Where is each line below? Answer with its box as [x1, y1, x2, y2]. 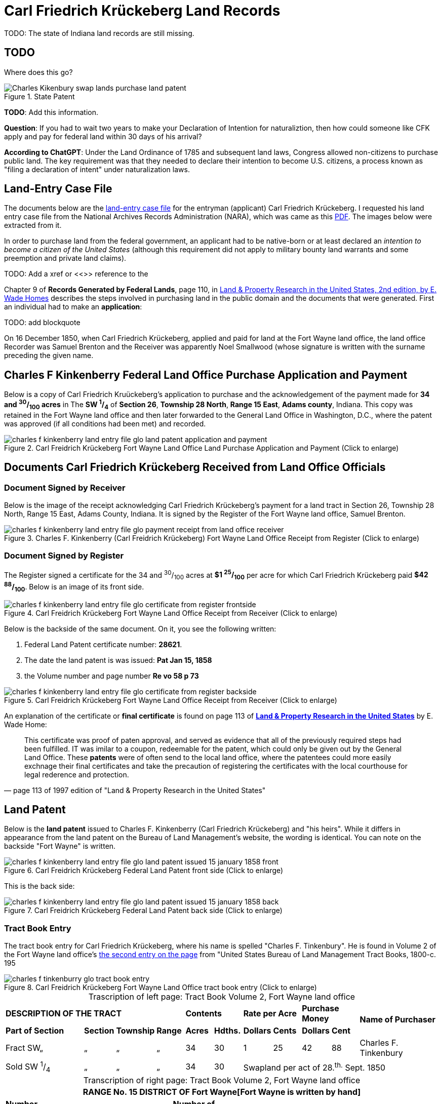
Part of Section [6, 1026, 64, 1036]
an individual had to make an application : [4, 302, 142, 311]
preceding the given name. [4, 351, 94, 360]
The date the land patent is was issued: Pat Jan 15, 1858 [24, 655, 212, 664]
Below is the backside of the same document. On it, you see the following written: [4, 624, 276, 633]
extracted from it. [4, 221, 62, 230]
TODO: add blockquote [4, 318, 81, 327]
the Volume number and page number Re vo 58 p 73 [24, 671, 199, 680]
